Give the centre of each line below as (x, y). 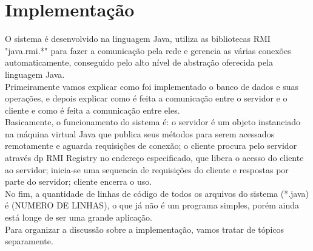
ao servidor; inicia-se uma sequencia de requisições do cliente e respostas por (147, 169)
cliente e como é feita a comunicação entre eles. (93, 110)
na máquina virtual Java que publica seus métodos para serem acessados (140, 133)
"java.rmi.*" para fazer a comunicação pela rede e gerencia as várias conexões (148, 50)
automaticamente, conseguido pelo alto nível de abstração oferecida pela (139, 62)
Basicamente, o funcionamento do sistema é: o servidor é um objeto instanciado (153, 122)
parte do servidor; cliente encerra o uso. (79, 181)
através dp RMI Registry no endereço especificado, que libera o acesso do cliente (154, 158)
